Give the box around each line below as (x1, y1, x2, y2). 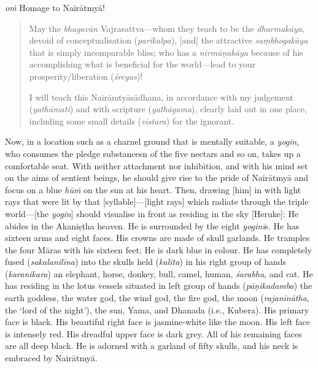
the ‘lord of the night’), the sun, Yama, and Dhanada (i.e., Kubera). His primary (5, 303, 309, 316)
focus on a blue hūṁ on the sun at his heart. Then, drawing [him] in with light (5, 183, 301, 196)
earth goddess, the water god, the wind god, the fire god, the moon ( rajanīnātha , (5, 291, 309, 304)
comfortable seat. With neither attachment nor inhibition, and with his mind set (5, 159, 308, 172)
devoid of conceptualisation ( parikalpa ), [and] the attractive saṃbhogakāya (29, 34, 308, 47)
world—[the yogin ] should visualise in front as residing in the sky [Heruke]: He (5, 207, 299, 220)
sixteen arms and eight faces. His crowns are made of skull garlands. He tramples (5, 231, 310, 244)
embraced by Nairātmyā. (5, 351, 98, 364)
